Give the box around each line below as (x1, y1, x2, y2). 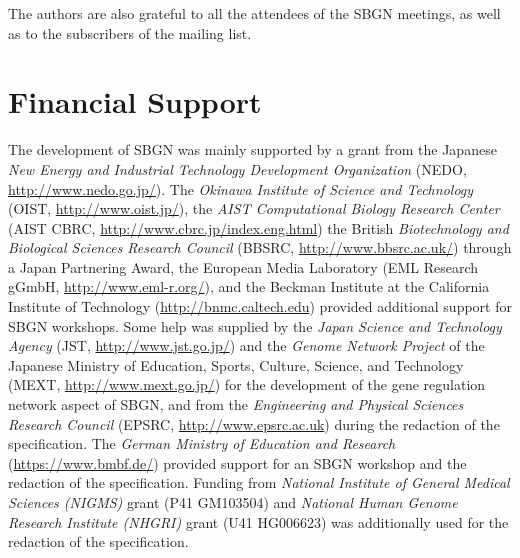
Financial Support (8, 81, 262, 122)
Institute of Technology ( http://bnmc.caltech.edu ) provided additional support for (8, 296, 512, 317)
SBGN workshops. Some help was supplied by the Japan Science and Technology (8, 315, 502, 336)
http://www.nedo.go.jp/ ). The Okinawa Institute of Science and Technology (8, 178, 474, 199)
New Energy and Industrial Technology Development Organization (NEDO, (8, 158, 467, 179)
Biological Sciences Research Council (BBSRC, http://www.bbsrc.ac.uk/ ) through (8, 237, 512, 258)
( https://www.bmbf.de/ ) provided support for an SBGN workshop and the (8, 452, 467, 473)
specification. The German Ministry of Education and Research (8, 433, 396, 454)
